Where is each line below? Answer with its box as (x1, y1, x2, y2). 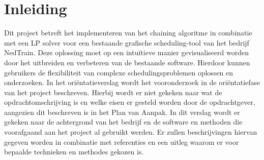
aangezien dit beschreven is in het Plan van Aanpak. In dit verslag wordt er (4, 106, 240, 117)
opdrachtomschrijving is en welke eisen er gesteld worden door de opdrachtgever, (4, 97, 255, 107)
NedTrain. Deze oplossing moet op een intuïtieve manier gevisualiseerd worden (4, 47, 249, 58)
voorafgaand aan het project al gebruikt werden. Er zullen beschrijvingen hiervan (4, 127, 257, 137)
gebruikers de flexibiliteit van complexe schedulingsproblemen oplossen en (4, 67, 233, 77)
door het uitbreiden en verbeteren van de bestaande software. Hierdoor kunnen (4, 57, 250, 67)
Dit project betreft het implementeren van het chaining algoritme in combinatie (4, 27, 252, 38)
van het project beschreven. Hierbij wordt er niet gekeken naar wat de (4, 87, 222, 97)
